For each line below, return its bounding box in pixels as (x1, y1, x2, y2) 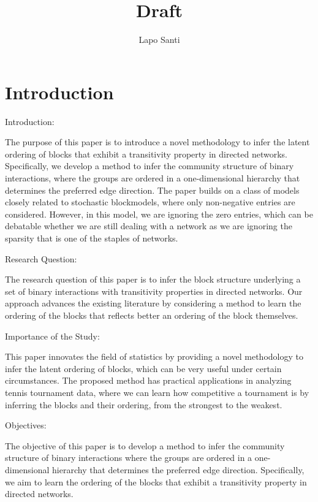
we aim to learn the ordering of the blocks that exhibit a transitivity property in (5, 475, 307, 488)
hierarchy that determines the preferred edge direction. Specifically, (52, 463, 305, 476)
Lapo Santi (138, 33, 180, 46)
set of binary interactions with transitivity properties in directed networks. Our (5, 284, 303, 297)
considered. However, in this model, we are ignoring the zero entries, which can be (5, 207, 313, 220)
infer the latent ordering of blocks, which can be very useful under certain (5, 362, 282, 375)
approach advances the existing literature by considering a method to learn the (5, 297, 301, 310)
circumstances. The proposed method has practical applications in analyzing (5, 374, 292, 387)
